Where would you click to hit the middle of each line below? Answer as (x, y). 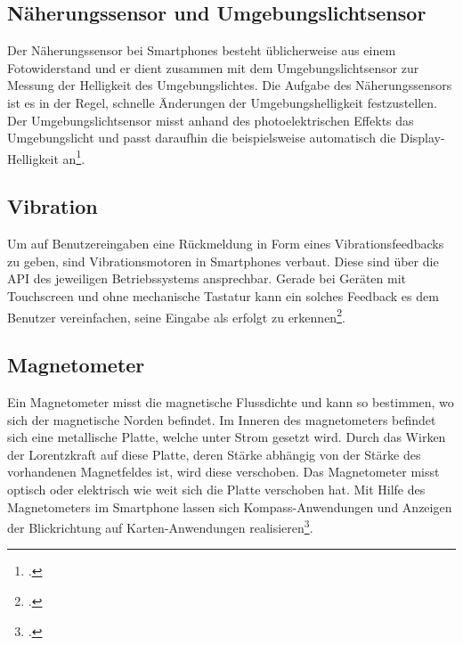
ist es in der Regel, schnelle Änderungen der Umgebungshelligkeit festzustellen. (222, 102)
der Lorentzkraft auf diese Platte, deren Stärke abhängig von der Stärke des (214, 454)
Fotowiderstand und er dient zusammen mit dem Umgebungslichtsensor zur (213, 67)
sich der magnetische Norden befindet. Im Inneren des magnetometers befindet (222, 419)
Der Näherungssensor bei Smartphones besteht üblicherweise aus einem (202, 50)
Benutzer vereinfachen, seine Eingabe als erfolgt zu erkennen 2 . (176, 315)
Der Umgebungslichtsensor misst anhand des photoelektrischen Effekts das (211, 120)
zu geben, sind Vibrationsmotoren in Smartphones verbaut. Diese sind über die (223, 261)
